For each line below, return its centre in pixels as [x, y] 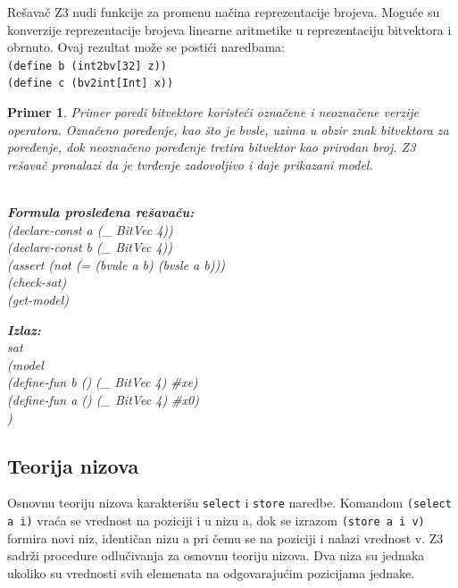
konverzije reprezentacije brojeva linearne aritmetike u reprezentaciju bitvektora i [229, 29]
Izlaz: [24, 329]
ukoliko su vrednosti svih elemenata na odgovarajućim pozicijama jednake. [211, 572]
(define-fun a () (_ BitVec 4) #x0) [103, 399]
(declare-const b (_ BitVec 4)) [90, 247]
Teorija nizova [73, 465]
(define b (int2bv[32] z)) [87, 66]
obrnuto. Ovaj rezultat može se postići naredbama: [146, 47]
